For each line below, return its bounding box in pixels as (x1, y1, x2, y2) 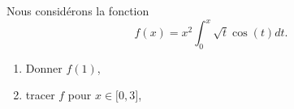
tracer (25, 86, 55, 103)
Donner (25, 59, 63, 76)
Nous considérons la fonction (6, 2, 149, 19)
